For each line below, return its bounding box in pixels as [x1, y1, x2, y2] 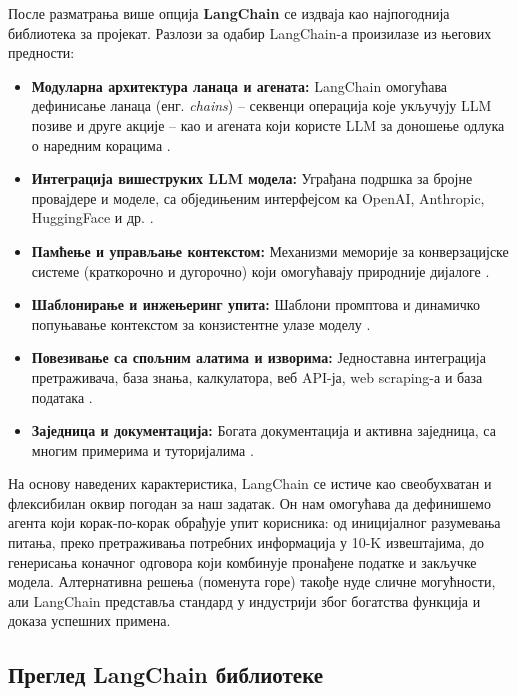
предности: [8, 42, 75, 63]
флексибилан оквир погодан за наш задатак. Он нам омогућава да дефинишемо [8, 492, 491, 513]
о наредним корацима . [31, 134, 171, 155]
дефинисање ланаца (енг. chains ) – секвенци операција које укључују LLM [31, 95, 492, 116]
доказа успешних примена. [8, 610, 171, 631]
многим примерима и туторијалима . [31, 439, 254, 460]
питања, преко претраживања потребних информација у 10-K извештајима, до [8, 532, 484, 553]
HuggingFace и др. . [31, 207, 154, 228]
